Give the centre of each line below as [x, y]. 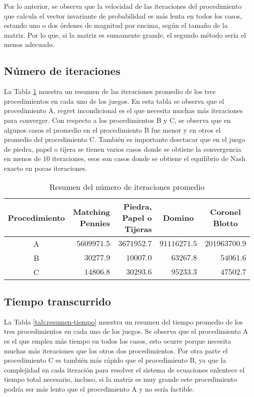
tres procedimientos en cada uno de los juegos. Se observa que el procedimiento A [126, 331]
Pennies [95, 223]
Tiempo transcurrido [58, 301]
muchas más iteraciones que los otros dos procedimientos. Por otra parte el [116, 350]
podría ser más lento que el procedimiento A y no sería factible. [99, 388]
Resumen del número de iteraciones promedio [127, 187]
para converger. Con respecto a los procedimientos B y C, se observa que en [117, 120]
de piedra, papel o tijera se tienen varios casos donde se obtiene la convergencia [123, 149]
